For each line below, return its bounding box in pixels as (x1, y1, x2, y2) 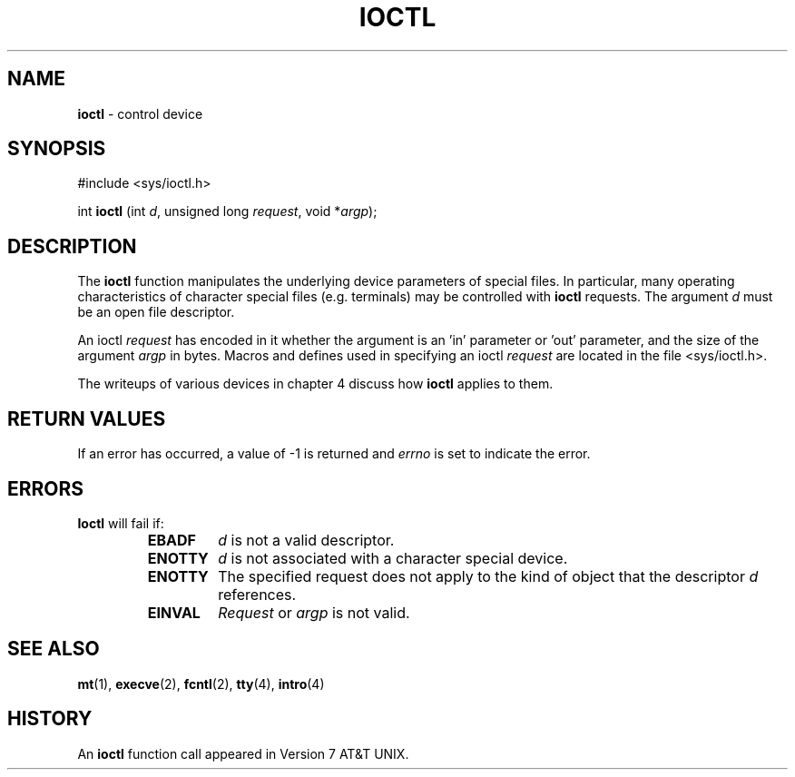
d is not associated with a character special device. (218, 548, 568, 567)
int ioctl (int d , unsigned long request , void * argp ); (77, 203, 378, 220)
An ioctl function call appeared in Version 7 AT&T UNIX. (77, 745, 409, 762)
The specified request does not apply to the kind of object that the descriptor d (218, 566, 759, 585)
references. (218, 585, 297, 604)
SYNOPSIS (7, 137, 106, 161)
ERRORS (7, 477, 84, 500)
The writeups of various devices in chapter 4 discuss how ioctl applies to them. (77, 376, 554, 392)
